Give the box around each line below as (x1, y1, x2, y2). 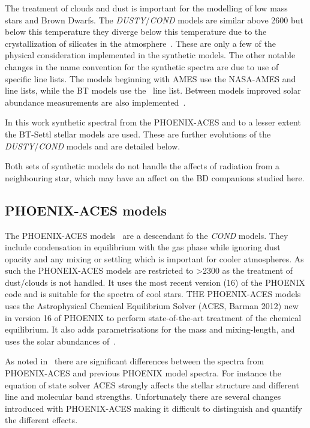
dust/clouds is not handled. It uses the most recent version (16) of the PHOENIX (5, 276, 305, 288)
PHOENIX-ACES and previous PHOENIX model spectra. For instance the (5, 367, 281, 379)
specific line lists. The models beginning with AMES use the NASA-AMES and (5, 72, 296, 85)
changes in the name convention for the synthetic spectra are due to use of (5, 60, 279, 73)
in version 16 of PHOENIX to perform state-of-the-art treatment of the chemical (5, 311, 302, 324)
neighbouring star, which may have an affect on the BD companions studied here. (5, 171, 305, 184)
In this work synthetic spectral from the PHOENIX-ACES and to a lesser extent (5, 116, 301, 128)
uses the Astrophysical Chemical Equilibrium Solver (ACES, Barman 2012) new (5, 300, 299, 312)
